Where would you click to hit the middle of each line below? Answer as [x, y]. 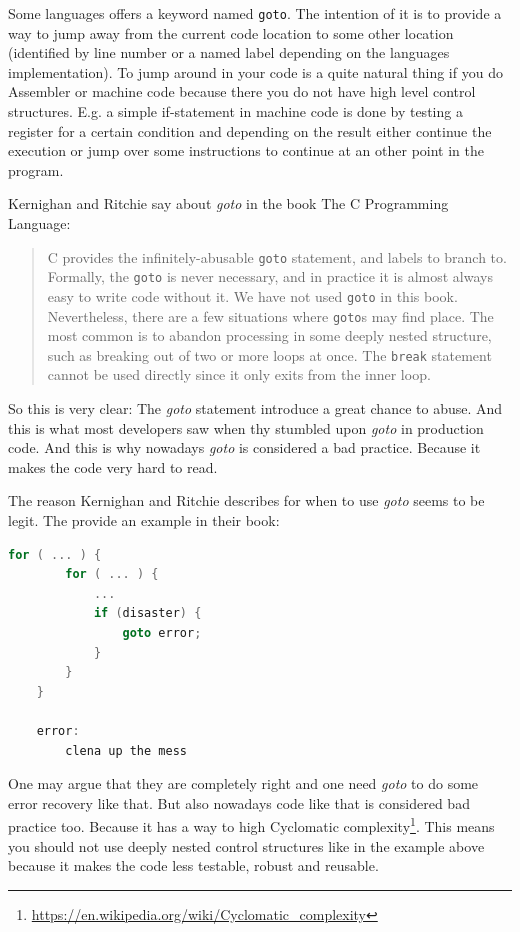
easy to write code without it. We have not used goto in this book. [252, 295]
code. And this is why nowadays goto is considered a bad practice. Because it [244, 447]
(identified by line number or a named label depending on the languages [229, 52]
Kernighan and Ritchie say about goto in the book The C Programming [228, 203]
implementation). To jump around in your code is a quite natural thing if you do [255, 71]
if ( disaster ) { [147, 613]
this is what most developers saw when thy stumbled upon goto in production [246, 427]
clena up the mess [126, 750]
